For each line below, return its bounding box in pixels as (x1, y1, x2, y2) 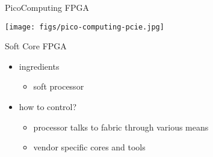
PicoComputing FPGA (5, 1, 89, 13)
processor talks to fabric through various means (33, 120, 209, 133)
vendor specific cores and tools (33, 141, 146, 153)
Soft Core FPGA (5, 40, 67, 52)
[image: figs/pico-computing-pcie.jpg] (5, 22, 164, 31)
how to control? (19, 100, 77, 113)
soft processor (33, 80, 84, 93)
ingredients (19, 60, 60, 72)
